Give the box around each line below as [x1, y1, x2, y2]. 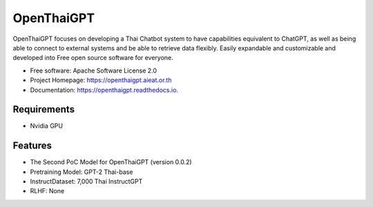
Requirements [12, 103, 75, 115]
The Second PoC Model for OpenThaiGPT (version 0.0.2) [30, 158, 193, 166]
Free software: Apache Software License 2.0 [30, 66, 157, 75]
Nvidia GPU [30, 121, 64, 130]
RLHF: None [30, 187, 65, 195]
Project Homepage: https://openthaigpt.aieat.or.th [30, 76, 172, 84]
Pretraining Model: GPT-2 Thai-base [30, 168, 133, 176]
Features [12, 140, 52, 152]
